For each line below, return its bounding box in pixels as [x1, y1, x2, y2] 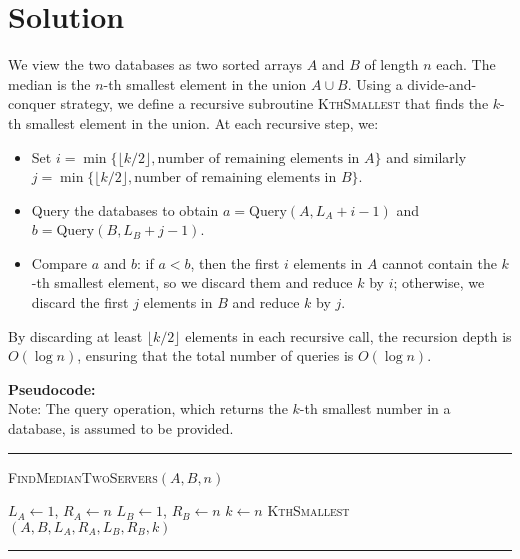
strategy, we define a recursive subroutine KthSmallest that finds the [60, 93, 489, 114]
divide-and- [407, 73, 477, 94]
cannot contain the [382, 252, 497, 273]
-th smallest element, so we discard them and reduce [31, 272, 353, 293]
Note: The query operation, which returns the [8, 398, 288, 419]
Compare [31, 252, 88, 273]
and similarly [386, 146, 467, 167]
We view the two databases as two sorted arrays [8, 54, 303, 75]
